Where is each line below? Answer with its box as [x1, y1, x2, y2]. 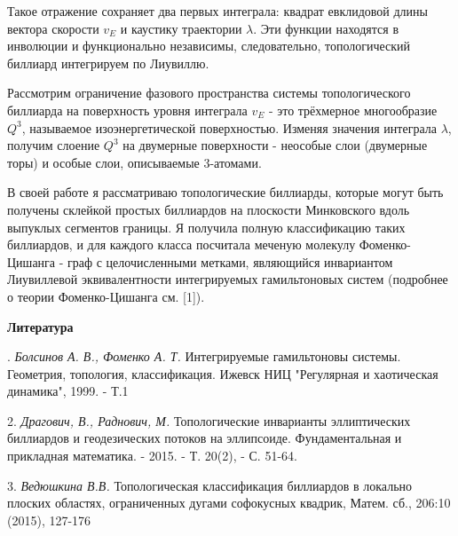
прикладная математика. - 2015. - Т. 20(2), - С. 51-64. [7, 446, 297, 465]
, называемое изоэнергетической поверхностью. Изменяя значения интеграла [21, 118, 437, 137]
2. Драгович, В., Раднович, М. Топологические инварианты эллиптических [7, 411, 411, 430]
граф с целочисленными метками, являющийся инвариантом [67, 252, 393, 271]
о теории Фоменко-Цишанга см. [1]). [7, 287, 205, 305]
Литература [7, 317, 74, 335]
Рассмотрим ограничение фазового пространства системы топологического [7, 83, 411, 102]
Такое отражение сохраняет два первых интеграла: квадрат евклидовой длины [7, 2, 428, 20]
